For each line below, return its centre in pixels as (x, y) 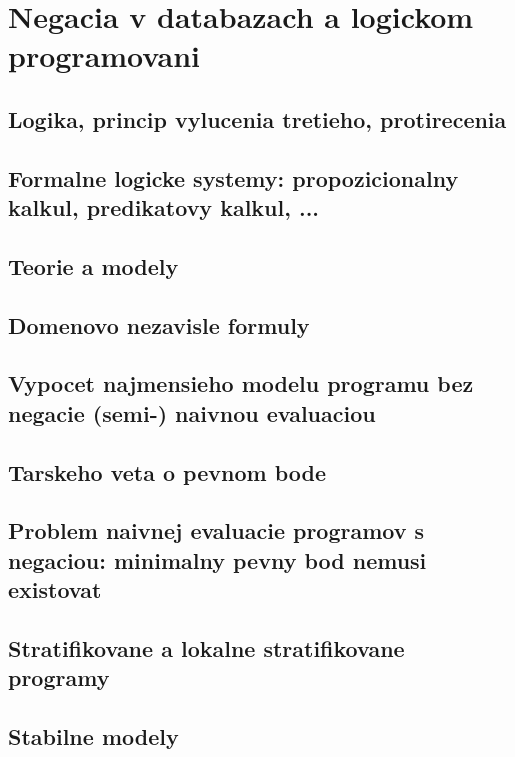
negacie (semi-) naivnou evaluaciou (192, 412)
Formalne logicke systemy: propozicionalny (233, 177)
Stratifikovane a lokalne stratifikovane (206, 647)
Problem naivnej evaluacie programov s (216, 530)
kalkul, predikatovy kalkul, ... (164, 207)
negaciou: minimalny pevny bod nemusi (217, 559)
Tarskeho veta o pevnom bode (167, 471)
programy (59, 677)
